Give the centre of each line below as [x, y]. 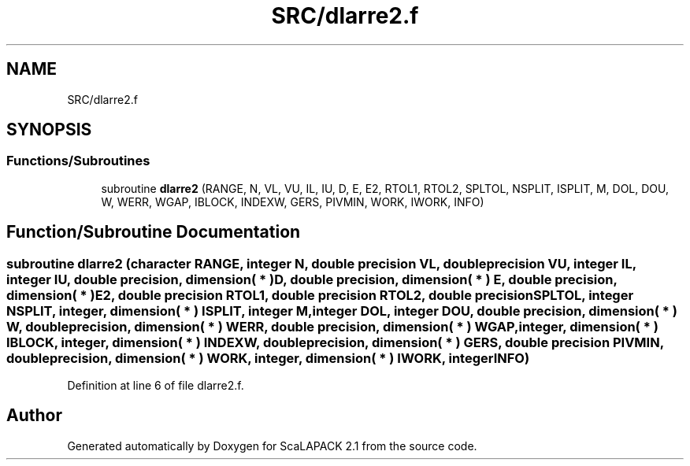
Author [34, 416]
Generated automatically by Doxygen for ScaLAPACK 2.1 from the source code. [272, 446]
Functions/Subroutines [78, 161]
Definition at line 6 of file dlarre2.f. [156, 386]
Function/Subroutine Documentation [154, 232]
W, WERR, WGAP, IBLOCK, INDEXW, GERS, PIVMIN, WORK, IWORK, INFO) [293, 202]
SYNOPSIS [49, 130]
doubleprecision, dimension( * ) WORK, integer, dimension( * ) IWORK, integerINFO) [268, 358]
